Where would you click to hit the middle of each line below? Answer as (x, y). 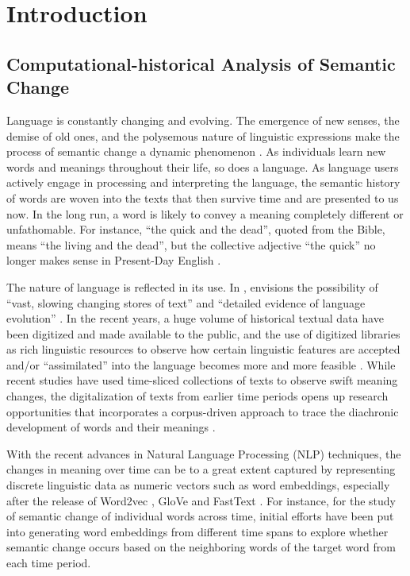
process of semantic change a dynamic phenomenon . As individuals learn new (196, 151)
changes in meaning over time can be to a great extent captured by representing (201, 469)
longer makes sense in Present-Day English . (114, 260)
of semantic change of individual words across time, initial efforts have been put (200, 516)
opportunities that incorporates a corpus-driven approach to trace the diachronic (203, 411)
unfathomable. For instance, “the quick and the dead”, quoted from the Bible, (196, 229)
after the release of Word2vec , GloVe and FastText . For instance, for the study (201, 500)
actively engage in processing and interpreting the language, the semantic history (203, 182)
